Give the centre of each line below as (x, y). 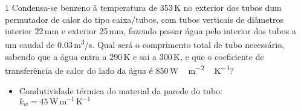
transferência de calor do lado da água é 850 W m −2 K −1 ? (119, 70)
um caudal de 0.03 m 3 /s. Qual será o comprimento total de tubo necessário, (145, 44)
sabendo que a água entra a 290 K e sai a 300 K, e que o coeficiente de (134, 57)
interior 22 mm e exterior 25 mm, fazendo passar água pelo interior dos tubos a (151, 31)
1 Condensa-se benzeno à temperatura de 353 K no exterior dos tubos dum (143, 7)
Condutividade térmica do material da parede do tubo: (121, 90)
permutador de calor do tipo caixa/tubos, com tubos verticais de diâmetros (144, 19)
